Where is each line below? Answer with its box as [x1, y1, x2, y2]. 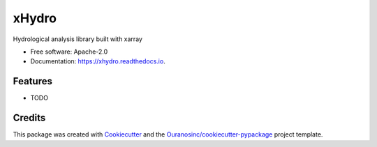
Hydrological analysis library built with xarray [13, 35, 143, 43]
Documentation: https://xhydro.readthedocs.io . [30, 57, 165, 65]
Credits [13, 112, 46, 124]
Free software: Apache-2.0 [30, 47, 108, 56]
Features [13, 75, 52, 87]
